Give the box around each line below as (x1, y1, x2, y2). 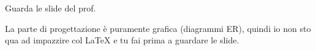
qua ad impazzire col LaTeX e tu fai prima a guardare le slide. (5, 34, 239, 46)
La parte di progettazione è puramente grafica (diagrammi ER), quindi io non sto (5, 22, 311, 34)
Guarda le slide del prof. (5, 2, 96, 14)
